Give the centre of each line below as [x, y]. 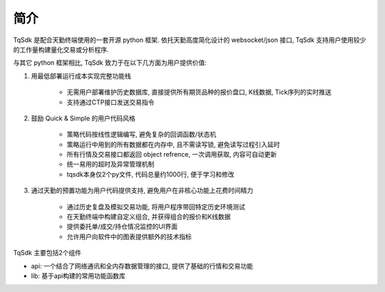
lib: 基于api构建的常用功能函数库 [78, 276]
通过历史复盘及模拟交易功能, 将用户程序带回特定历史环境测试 [156, 207]
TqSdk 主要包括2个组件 [47, 253]
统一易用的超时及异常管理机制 [111, 165]
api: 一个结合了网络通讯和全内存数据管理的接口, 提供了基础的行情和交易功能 [142, 266]
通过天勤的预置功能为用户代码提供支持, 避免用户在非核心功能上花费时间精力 [142, 191]
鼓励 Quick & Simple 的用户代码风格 [83, 118]
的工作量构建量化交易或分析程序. [61, 49]
